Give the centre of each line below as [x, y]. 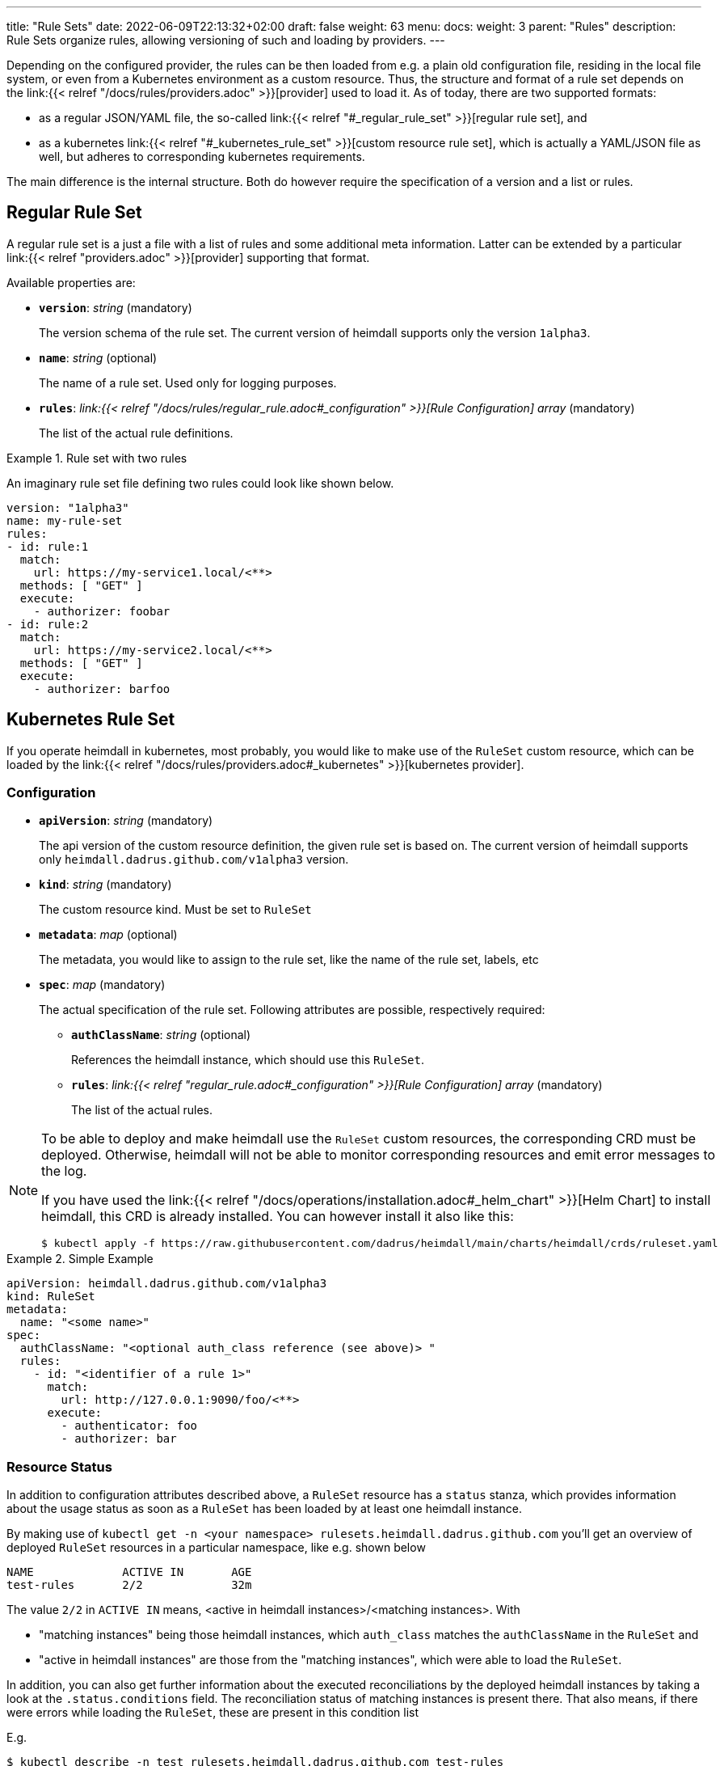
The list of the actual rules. [142, 1110]
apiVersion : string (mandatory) [126, 821]
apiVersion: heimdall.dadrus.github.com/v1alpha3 [167, 1284]
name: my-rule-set [65, 520]
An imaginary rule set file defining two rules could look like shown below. [200, 483]
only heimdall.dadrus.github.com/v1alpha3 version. [194, 860]
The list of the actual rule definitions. [136, 433]
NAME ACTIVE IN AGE [129, 1572]
